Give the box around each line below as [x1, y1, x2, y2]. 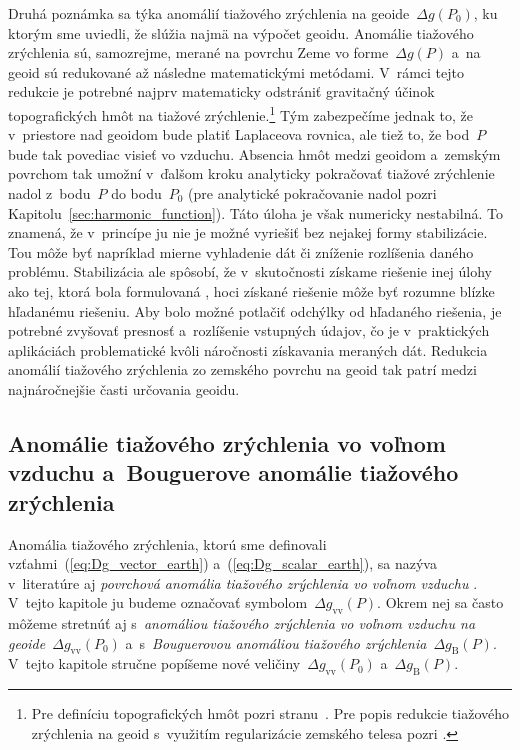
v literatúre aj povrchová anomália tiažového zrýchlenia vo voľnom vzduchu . [8, 572, 478, 593]
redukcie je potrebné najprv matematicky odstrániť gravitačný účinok [8, 81, 435, 102]
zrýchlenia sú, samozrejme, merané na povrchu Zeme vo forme [8, 42, 389, 63]
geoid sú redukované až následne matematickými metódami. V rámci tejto [8, 61, 464, 82]
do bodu [111, 183, 162, 203]
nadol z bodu [8, 183, 91, 203]
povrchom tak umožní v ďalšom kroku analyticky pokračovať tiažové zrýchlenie [8, 163, 495, 184]
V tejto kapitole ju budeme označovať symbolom [8, 592, 308, 613]
